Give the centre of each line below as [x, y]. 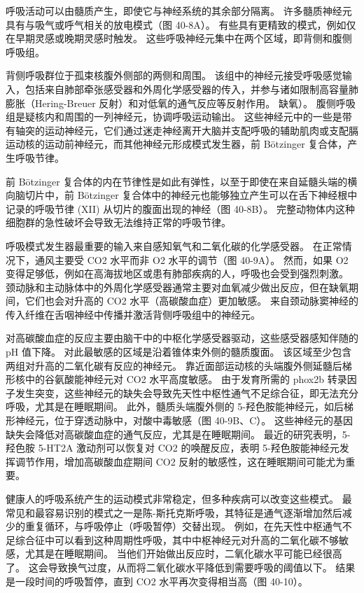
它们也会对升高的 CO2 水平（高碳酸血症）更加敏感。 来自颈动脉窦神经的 [191, 301]
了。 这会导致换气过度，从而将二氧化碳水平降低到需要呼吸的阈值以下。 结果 [181, 567]
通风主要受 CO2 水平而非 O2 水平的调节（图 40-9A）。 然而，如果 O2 [191, 259]
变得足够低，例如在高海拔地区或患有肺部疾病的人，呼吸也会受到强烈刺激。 [177, 273]
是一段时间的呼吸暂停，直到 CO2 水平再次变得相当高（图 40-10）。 [157, 581]
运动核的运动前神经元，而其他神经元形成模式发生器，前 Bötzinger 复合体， [177, 144]
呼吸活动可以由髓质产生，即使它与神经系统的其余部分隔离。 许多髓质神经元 [179, 11]
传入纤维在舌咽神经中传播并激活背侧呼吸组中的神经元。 [133, 314]
